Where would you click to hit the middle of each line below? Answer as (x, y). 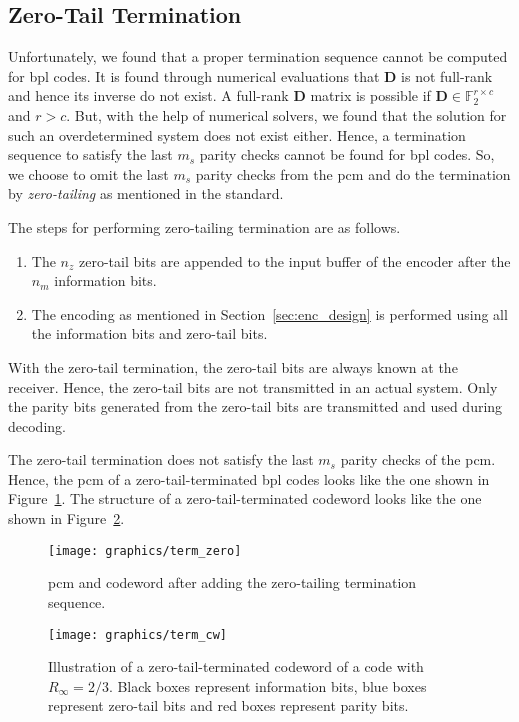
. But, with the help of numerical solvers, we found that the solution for (286, 114)
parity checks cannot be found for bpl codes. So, (347, 154)
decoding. (37, 425)
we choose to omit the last (88, 173)
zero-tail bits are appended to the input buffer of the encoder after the (294, 260)
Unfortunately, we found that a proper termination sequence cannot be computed (258, 56)
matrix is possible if (370, 95)
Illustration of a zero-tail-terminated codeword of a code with (236, 666)
